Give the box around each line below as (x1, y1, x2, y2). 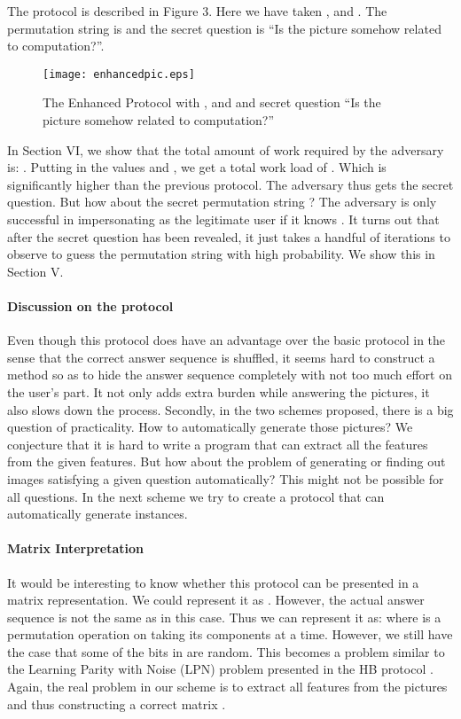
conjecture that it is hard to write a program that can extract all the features (7, 434, 428, 453)
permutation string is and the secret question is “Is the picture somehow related (7, 19, 441, 37)
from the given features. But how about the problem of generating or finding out (7, 452, 446, 471)
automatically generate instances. (7, 504, 188, 523)
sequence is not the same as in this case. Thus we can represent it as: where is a (7, 607, 441, 626)
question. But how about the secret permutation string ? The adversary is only (7, 192, 437, 211)
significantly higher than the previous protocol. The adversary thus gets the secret (7, 175, 454, 193)
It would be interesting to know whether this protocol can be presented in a (7, 573, 419, 591)
